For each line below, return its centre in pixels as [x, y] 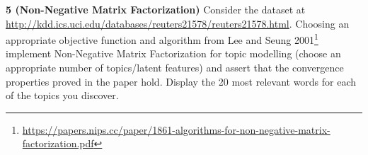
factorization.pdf [58, 143]
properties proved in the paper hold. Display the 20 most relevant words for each [181, 81]
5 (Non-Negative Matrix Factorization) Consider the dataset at [156, 9]
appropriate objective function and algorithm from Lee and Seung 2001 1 [162, 39]
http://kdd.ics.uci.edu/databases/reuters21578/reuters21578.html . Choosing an [178, 23]
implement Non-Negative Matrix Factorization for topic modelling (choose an [173, 53]
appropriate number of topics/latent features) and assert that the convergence [175, 68]
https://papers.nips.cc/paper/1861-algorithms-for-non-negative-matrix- [176, 129]
